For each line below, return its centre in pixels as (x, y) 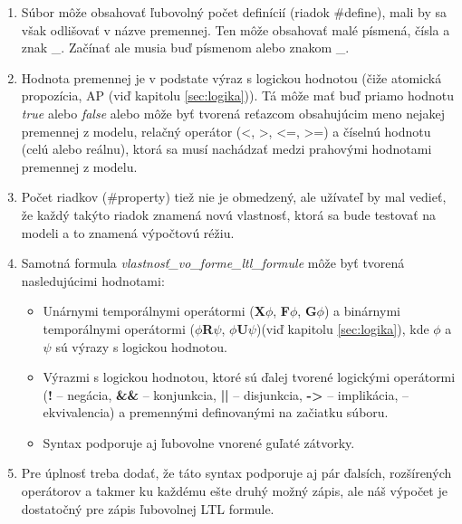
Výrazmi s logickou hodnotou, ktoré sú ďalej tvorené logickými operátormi (249, 377)
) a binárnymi (362, 311)
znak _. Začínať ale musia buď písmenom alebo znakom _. (185, 48)
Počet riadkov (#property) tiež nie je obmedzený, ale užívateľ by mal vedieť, (234, 197)
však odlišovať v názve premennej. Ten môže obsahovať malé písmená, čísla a (236, 29)
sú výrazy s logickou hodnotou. (141, 346)
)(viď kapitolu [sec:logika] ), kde (342, 328)
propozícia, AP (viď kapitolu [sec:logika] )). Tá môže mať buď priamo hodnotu (237, 95)
